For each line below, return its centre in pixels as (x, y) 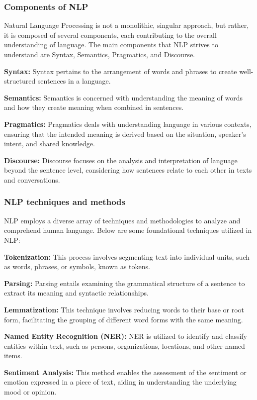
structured (20, 81)
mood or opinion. (30, 392)
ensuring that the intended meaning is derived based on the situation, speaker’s (125, 134)
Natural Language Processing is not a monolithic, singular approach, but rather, (127, 25)
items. (13, 355)
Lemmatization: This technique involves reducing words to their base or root (124, 309)
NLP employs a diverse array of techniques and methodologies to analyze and (122, 220)
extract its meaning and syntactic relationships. (76, 293)
